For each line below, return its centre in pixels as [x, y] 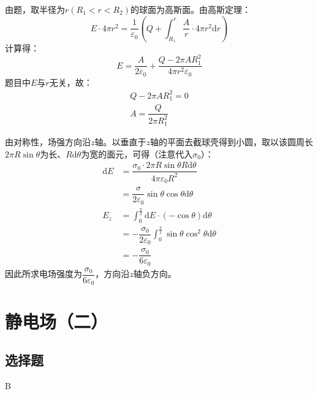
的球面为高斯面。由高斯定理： [191, 9]
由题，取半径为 [35, 9]
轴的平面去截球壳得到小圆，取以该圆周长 [232, 142]
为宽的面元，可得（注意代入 [137, 153]
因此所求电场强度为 [44, 274]
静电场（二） [57, 321]
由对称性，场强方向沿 [48, 142]
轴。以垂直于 [120, 142]
